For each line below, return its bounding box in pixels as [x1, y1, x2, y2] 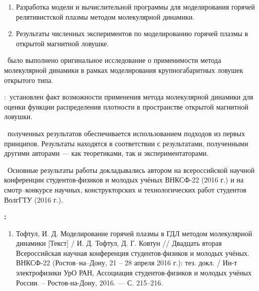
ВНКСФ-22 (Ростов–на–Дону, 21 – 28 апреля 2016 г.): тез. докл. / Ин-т [16, 257, 237, 268]
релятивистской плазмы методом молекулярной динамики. [16, 11, 195, 22]
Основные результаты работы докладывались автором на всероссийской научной [7, 164, 255, 175]
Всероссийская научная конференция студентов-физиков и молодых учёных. [16, 247, 250, 258]
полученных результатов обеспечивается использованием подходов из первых [7, 128, 245, 138]
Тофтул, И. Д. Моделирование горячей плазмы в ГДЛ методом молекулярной [16, 228, 252, 238]
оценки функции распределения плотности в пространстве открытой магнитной [4, 101, 248, 112]
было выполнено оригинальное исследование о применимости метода [7, 55, 221, 65]
